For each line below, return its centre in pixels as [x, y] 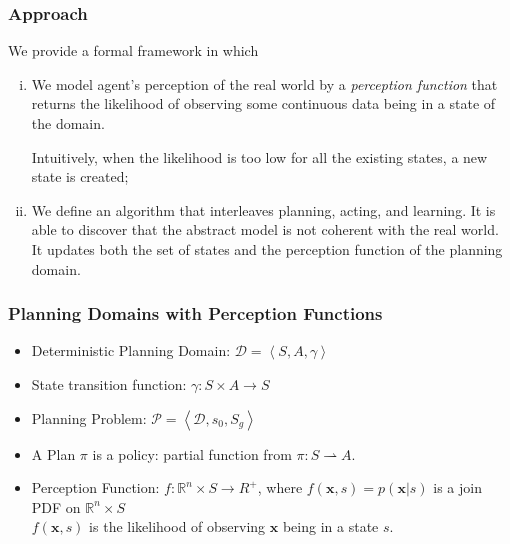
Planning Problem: [89, 417]
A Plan [53, 453]
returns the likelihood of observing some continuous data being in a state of [263, 103]
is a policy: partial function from [192, 453]
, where [280, 487]
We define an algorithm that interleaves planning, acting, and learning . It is [263, 209]
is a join [457, 487]
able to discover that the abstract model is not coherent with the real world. [265, 229]
